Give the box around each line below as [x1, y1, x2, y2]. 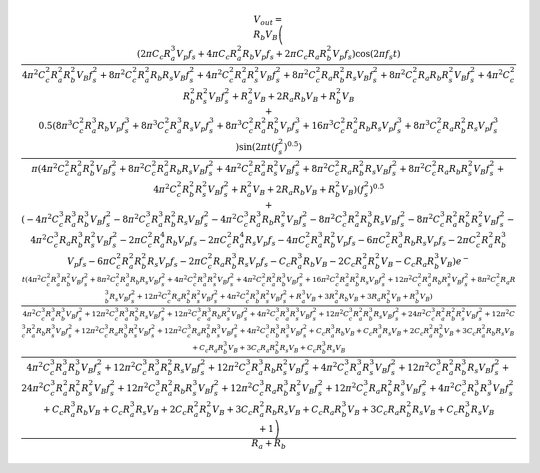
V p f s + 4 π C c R [176, 48, 238, 62]
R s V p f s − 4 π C [245, 235, 306, 248]
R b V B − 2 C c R [303, 255, 363, 269]
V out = [253, 13, 283, 27]
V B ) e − [440, 254, 470, 269]
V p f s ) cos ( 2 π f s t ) [332, 48, 401, 62]
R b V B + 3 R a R [338, 292, 387, 304]
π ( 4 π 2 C [31, 161, 65, 174]
